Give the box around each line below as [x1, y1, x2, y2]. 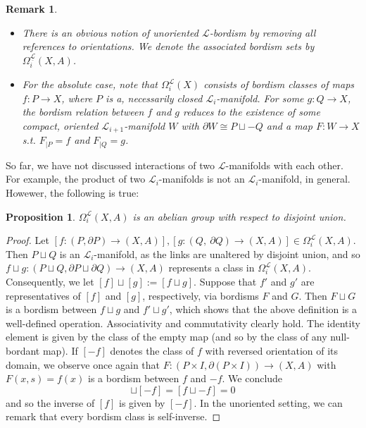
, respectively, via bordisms [142, 288, 259, 302]
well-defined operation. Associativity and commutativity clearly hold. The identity [6, 315, 360, 330]
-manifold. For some [216, 90, 304, 105]
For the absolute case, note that [22, 77, 158, 92]
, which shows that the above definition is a [169, 302, 358, 317]
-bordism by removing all [209, 25, 316, 39]
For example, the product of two [6, 171, 146, 186]
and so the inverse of [6, 395, 95, 410]
